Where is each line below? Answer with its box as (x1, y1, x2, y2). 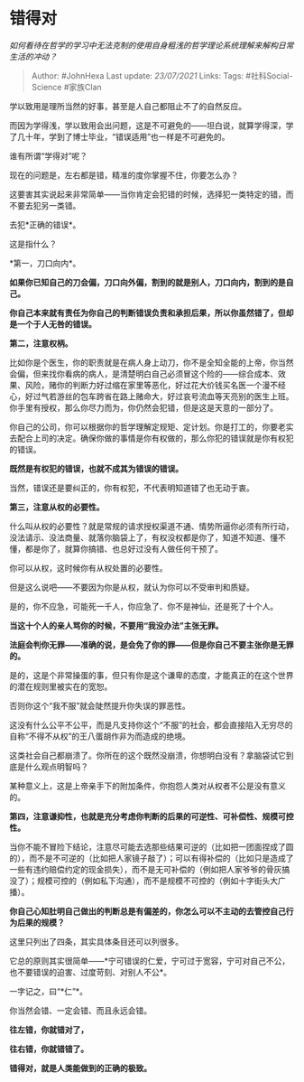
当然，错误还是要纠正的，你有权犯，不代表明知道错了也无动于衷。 (9, 482, 254, 493)
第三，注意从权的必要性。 (9, 501, 105, 512)
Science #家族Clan (31, 81, 102, 92)
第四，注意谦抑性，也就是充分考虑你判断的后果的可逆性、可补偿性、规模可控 (9, 810, 294, 822)
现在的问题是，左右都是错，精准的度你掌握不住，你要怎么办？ (9, 169, 239, 181)
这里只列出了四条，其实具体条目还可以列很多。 (9, 936, 183, 947)
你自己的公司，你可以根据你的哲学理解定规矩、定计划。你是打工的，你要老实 (9, 421, 294, 432)
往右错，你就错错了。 (9, 1043, 88, 1054)
